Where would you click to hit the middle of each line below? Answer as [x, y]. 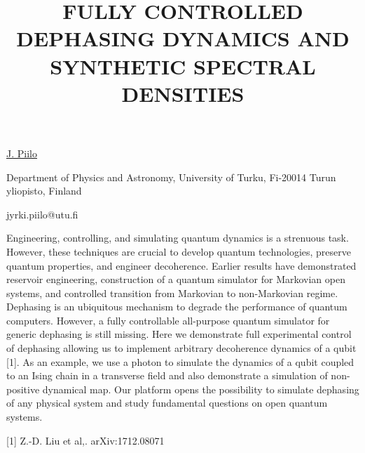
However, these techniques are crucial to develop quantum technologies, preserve [179, 251]
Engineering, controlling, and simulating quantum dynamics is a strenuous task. [178, 238]
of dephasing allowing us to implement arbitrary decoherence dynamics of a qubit [181, 348]
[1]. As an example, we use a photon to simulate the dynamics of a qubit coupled [180, 361]
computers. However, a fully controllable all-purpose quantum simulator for [168, 320]
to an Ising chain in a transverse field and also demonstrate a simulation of [167, 375]
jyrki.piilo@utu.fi [42, 214]
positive [23, 389]
